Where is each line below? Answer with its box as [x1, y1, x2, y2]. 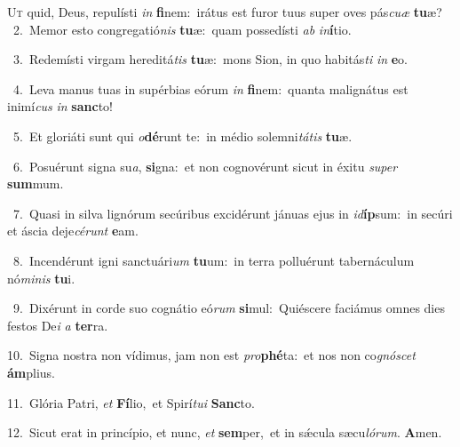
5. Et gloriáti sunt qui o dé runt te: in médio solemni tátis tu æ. [12, 126, 353, 145]
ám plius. [7, 363, 56, 381]
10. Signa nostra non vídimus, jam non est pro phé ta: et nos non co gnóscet [7, 346, 416, 364]
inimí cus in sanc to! [7, 97, 113, 116]
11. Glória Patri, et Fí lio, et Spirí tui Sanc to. [7, 393, 255, 411]
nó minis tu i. [7, 268, 75, 287]
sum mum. [7, 174, 64, 193]
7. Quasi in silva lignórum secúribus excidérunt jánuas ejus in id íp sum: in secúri [12, 204, 453, 222]
